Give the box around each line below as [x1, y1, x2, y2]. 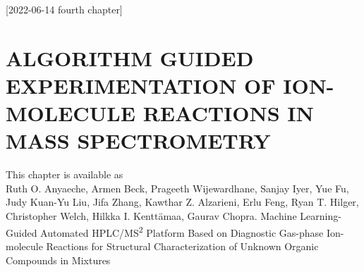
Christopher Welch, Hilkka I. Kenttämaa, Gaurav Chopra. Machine [6, 209, 297, 223]
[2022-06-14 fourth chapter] [6, 2, 123, 16]
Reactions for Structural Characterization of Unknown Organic [46, 238, 319, 253]
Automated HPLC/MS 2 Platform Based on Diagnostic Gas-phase [40, 223, 324, 240]
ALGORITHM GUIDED [6, 43, 254, 72]
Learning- [300, 209, 341, 223]
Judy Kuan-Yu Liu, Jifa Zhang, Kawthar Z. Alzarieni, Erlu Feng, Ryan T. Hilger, [6, 194, 359, 209]
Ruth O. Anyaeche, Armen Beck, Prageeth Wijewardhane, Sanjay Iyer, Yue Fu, [6, 180, 349, 195]
